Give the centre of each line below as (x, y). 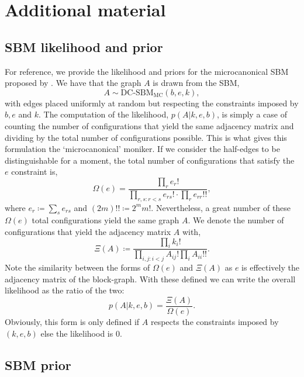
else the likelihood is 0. (81, 333)
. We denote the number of (236, 220)
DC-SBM (137, 93)
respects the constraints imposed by (215, 321)
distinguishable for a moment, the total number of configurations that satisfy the (150, 160)
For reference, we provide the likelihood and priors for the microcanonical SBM (147, 71)
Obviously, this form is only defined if (72, 321)
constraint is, (34, 172)
